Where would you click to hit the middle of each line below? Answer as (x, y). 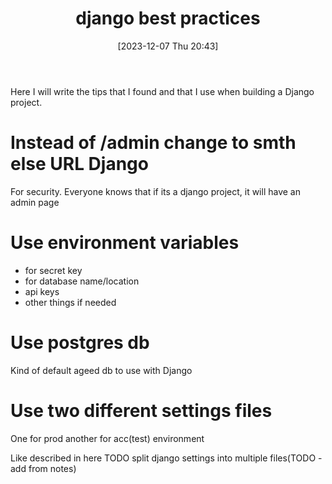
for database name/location (82, 281)
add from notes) (43, 468)
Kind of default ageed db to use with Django (101, 370)
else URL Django (79, 164)
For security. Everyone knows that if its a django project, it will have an (155, 191)
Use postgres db (80, 343)
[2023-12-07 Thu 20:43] (168, 46)
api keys (42, 291)
